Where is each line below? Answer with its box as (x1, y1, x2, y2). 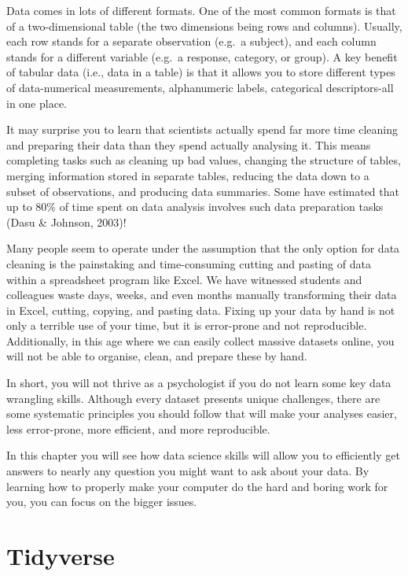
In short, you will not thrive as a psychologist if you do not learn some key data (6, 375, 391, 391)
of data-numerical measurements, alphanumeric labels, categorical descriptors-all (6, 79, 394, 95)
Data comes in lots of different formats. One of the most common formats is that (6, 2, 396, 18)
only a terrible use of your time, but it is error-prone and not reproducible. (6, 317, 367, 334)
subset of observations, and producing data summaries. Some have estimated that (6, 183, 399, 199)
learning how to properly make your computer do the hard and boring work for (6, 478, 388, 494)
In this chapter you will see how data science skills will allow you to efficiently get (6, 447, 400, 463)
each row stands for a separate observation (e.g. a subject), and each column (6, 33, 377, 50)
